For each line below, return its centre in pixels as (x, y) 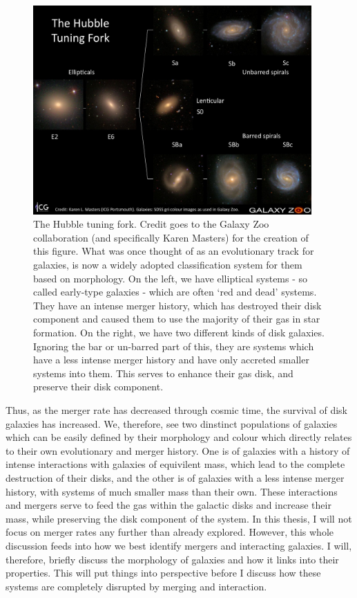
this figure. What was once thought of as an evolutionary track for (174, 251)
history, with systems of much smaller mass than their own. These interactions (172, 491)
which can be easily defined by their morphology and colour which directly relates (179, 437)
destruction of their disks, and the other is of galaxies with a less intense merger (175, 477)
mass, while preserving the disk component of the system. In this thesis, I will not (179, 518)
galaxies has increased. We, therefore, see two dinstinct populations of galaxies (172, 423)
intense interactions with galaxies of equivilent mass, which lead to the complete (175, 464)
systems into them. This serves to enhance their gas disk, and (163, 373)
